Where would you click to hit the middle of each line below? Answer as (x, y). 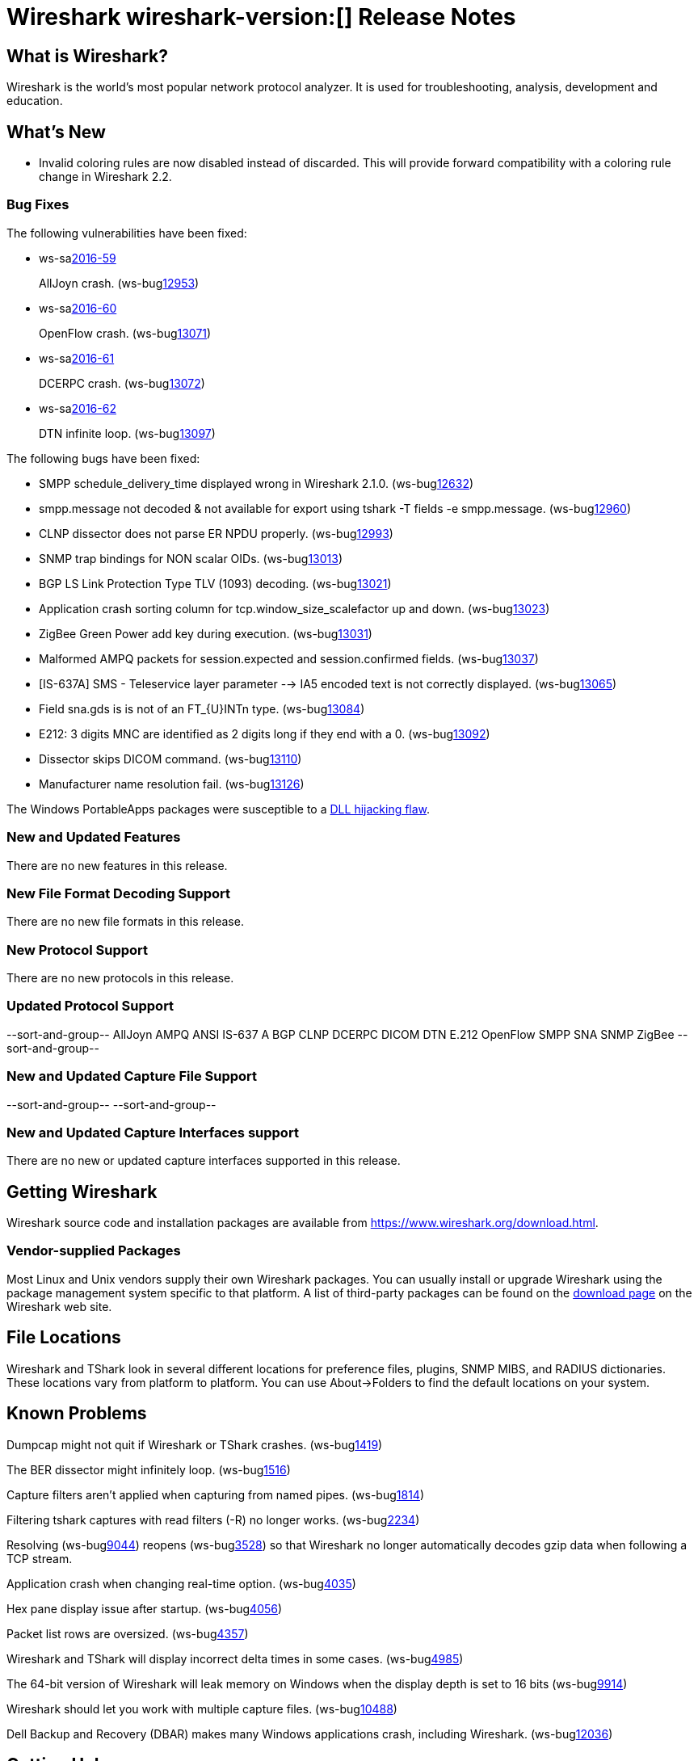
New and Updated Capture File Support (132, 1076)
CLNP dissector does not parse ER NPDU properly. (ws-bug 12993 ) (216, 533)
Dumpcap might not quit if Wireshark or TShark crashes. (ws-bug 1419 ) (195, 1444)
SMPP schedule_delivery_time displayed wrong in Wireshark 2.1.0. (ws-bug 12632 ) (256, 483)
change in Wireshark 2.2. (105, 177)
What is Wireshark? (88, 56)
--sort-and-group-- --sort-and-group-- (111, 1104)
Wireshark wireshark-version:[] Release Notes (261, 17)
